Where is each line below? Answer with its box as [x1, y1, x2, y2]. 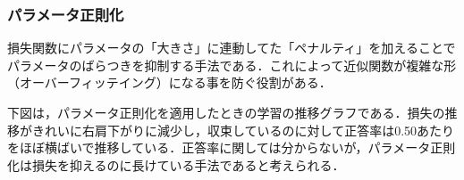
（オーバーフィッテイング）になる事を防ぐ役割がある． [7, 73, 332, 92]
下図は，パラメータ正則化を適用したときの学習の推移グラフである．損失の [7, 103, 445, 121]
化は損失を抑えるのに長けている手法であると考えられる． [7, 155, 345, 174]
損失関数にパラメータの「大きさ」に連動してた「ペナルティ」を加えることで [7, 38, 456, 57]
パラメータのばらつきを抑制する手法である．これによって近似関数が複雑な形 [7, 55, 457, 74]
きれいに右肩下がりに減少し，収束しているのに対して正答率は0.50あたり [31, 120, 455, 139]
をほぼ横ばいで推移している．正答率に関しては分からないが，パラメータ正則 [7, 138, 456, 157]
